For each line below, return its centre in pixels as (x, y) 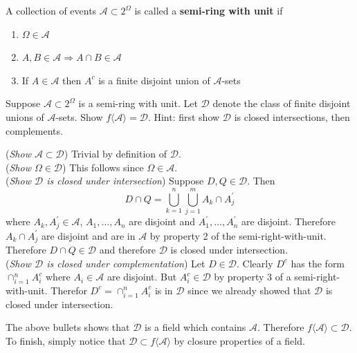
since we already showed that (249, 290)
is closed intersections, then (292, 116)
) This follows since (103, 167)
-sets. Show (79, 116)
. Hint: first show (184, 116)
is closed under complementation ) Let (126, 263)
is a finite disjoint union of (154, 80)
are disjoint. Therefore (288, 221)
